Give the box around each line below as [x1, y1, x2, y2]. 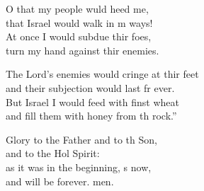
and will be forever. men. [6, 173, 114, 188]
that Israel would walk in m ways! [6, 15, 153, 30]
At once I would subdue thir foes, [6, 29, 152, 44]
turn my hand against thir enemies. [6, 42, 159, 57]
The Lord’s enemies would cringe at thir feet [6, 66, 199, 81]
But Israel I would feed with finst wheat [6, 94, 179, 109]
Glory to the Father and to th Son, [6, 132, 157, 146]
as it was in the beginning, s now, [6, 159, 152, 174]
